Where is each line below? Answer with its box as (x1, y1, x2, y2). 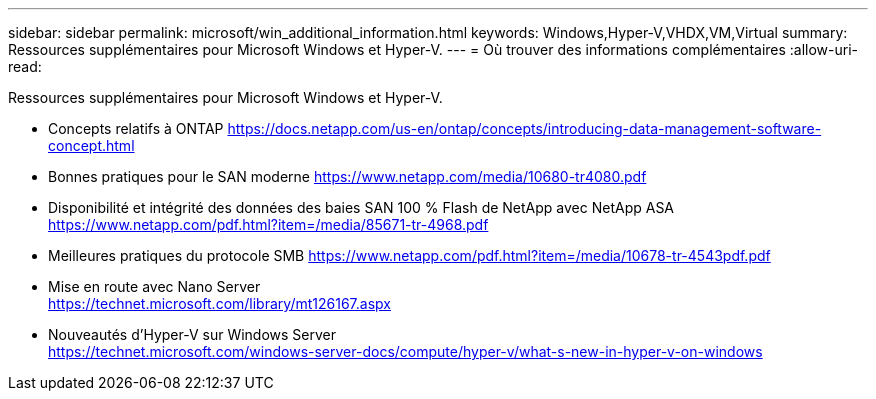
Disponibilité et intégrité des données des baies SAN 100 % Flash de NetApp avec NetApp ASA (48, 199, 675, 216)
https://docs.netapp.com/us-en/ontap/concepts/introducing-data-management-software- (227, 120, 822, 137)
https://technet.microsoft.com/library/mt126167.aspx (48, 295, 391, 312)
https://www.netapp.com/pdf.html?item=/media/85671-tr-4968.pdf (48, 216, 489, 233)
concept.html (48, 137, 135, 154)
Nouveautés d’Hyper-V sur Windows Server (48, 326, 337, 343)
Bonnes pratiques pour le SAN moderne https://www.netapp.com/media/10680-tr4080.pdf (48, 168, 647, 185)
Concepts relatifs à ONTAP (48, 120, 224, 137)
